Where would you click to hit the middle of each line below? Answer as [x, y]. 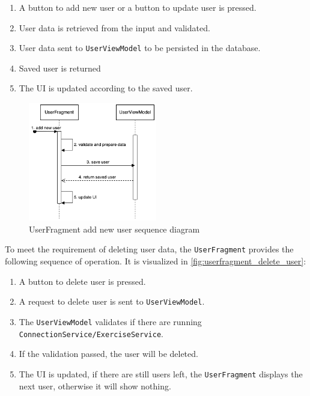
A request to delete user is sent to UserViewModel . [112, 301]
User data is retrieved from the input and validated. [114, 27]
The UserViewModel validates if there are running [110, 321]
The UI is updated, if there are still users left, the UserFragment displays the [161, 373]
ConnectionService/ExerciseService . [91, 333]
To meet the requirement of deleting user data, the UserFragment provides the [149, 249]
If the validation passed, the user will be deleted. [108, 354]
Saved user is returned [60, 68]
